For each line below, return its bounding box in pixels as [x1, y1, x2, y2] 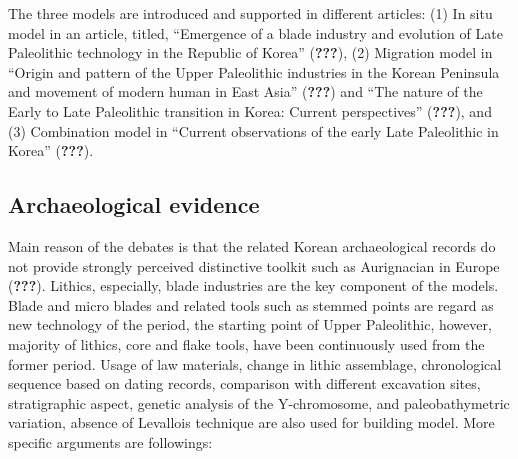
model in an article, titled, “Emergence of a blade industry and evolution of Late [8, 22, 503, 43]
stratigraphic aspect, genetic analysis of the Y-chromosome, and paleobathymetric [8, 392, 510, 413]
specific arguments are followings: [8, 431, 213, 452]
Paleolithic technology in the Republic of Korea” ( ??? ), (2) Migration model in [8, 42, 493, 63]
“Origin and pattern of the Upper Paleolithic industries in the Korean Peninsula [8, 61, 500, 82]
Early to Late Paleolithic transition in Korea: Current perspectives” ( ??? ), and [8, 100, 492, 121]
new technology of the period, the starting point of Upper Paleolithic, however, [8, 314, 492, 335]
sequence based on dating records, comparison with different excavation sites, [8, 373, 481, 394]
